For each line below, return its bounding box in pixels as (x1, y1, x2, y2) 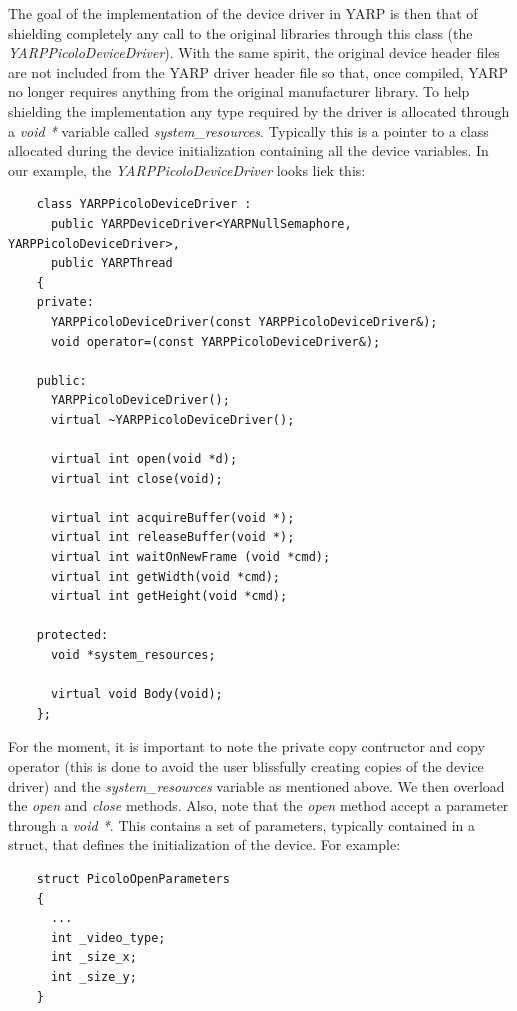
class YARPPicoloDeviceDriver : (36, 197, 252, 212)
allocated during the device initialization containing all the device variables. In (8, 140, 489, 161)
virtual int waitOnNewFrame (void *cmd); (50, 550, 331, 565)
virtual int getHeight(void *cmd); (50, 589, 288, 604)
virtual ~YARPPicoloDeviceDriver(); (50, 412, 295, 427)
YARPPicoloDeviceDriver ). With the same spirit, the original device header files (8, 42, 500, 63)
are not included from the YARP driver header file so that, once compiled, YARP (8, 61, 509, 82)
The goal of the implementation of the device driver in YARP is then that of (8, 3, 478, 23)
